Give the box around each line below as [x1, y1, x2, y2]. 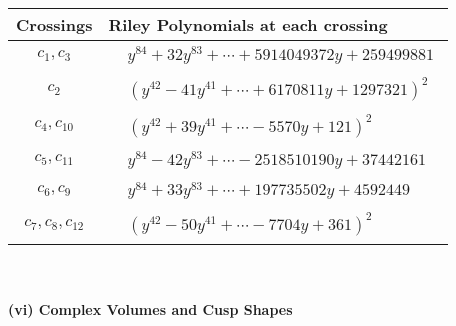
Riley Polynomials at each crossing [108, 13, 388, 36]
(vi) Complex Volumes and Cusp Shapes [8, 298, 293, 319]
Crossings [16, 13, 93, 36]
